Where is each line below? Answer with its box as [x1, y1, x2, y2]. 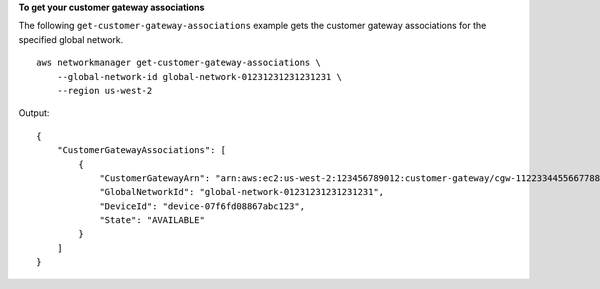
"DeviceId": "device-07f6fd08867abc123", [99, 200, 305, 212]
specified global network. [18, 33, 124, 45]
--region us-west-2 [56, 85, 153, 96]
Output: [18, 107, 50, 119]
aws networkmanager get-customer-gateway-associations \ [36, 57, 322, 69]
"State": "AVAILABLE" [99, 215, 205, 226]
